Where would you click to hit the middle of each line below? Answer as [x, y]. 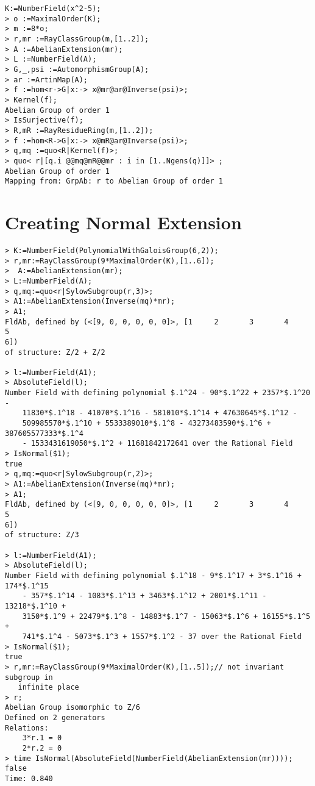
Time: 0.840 [29, 779]
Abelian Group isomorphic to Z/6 [73, 708]
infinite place [48, 688]
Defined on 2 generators [55, 718]
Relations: [27, 728]
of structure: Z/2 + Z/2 [55, 352]
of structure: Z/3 [42, 535]
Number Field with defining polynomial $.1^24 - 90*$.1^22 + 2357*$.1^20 [158, 393]
